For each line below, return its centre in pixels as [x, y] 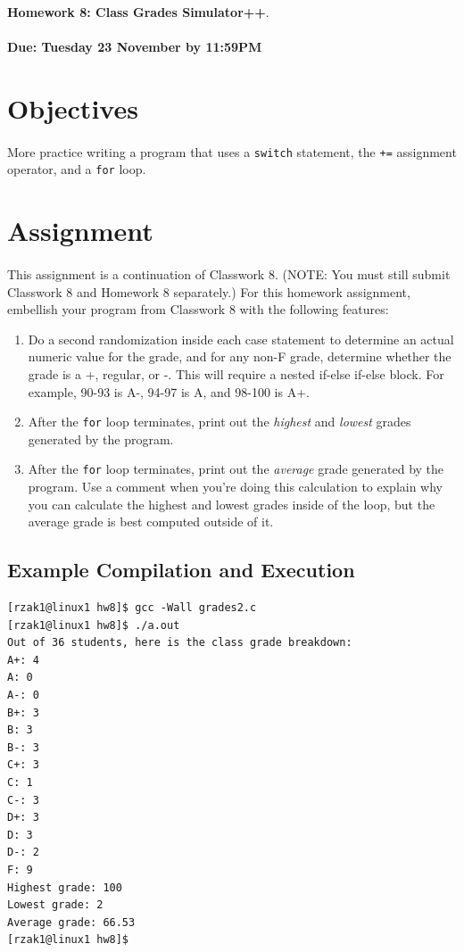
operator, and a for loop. [77, 169]
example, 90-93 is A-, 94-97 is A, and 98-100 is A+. [169, 391]
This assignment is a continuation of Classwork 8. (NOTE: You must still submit [229, 274]
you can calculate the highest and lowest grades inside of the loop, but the [232, 504]
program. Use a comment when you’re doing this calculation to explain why [236, 487]
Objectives [73, 108]
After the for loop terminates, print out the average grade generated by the [236, 469]
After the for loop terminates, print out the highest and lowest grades [220, 422]
